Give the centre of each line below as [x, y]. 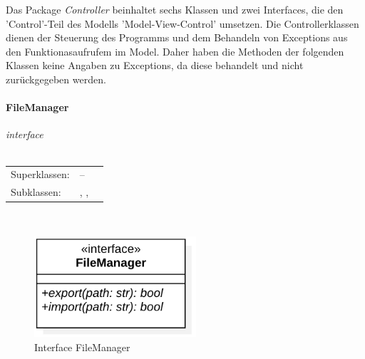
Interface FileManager [82, 347]
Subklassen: [36, 192]
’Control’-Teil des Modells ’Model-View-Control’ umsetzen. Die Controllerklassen [182, 23]
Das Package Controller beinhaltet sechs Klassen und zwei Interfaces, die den [175, 9]
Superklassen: [40, 174]
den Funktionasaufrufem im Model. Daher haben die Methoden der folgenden [175, 51]
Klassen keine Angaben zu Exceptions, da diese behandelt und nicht [155, 65]
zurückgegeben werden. [56, 79]
